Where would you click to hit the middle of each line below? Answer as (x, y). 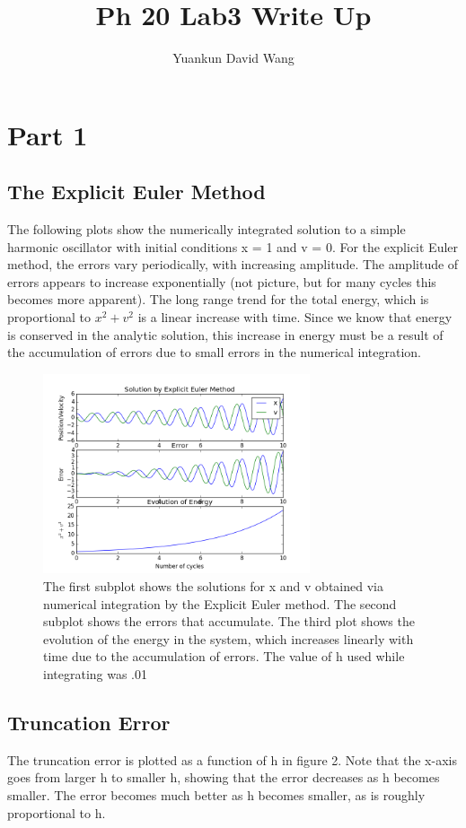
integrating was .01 (96, 674)
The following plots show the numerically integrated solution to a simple (207, 229)
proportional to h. (57, 812)
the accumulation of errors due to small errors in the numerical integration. (214, 352)
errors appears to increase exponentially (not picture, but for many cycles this (222, 281)
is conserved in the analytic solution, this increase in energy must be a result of (225, 334)
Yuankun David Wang (233, 58)
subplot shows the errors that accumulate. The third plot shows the (229, 621)
